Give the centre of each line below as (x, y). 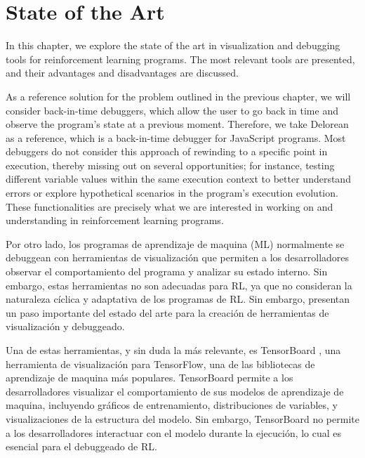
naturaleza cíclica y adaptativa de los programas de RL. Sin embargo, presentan (178, 299)
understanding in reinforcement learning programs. (115, 220)
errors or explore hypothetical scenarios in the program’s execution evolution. (172, 193)
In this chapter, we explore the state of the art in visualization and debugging (173, 45)
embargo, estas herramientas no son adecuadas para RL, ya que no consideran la (179, 285)
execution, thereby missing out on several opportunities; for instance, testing (170, 165)
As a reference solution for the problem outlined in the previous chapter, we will (178, 96)
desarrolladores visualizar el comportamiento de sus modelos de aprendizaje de (175, 391)
